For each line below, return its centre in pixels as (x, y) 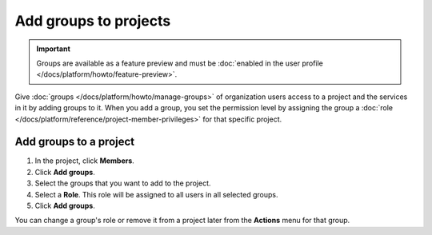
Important (54, 49)
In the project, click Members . (85, 161)
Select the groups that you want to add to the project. (123, 183)
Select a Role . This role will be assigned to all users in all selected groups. (156, 194)
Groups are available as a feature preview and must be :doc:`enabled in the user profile (180, 63)
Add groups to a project (75, 142)
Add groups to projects (93, 21)
